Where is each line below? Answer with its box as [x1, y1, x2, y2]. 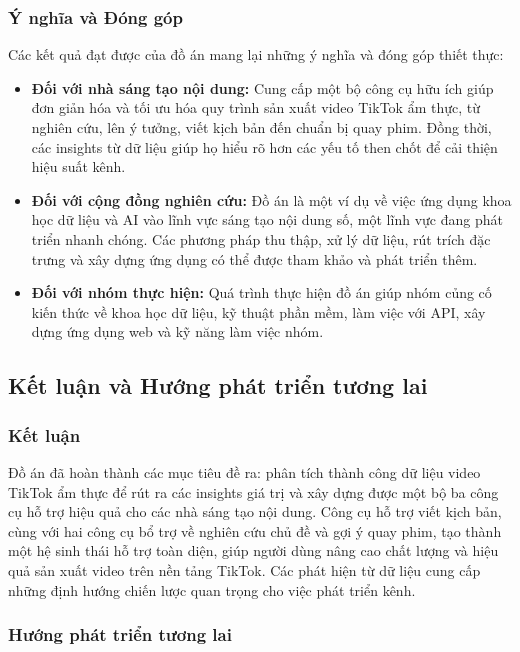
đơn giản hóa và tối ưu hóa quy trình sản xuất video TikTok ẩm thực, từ [31, 97, 480, 118]
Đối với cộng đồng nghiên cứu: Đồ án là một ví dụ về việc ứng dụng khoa [31, 189, 512, 210]
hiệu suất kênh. [31, 156, 126, 177]
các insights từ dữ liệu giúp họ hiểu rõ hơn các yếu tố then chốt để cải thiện [31, 136, 498, 157]
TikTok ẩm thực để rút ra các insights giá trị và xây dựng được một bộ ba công [8, 481, 499, 502]
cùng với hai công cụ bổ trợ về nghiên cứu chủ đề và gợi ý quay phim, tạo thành [8, 520, 502, 541]
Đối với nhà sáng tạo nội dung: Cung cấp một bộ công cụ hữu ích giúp [31, 77, 494, 98]
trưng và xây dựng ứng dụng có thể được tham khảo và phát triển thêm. [31, 248, 478, 269]
